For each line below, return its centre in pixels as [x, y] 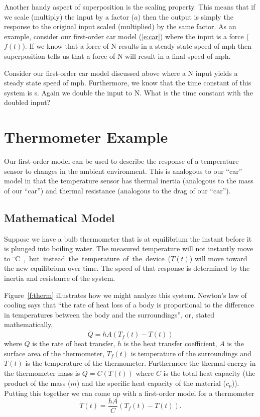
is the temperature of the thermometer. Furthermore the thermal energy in [141, 363]
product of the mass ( [37, 383]
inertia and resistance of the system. [60, 278]
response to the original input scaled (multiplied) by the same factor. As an [120, 26]
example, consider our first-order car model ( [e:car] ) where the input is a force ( [126, 36]
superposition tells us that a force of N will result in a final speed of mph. [117, 56]
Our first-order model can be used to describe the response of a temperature [121, 161]
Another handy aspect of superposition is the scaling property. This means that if [130, 7]
